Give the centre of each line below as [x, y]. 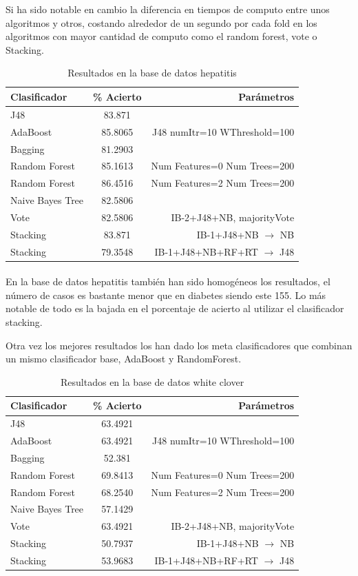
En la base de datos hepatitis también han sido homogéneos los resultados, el [168, 281]
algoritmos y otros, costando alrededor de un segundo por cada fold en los [161, 22]
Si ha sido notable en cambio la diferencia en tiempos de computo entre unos [168, 9]
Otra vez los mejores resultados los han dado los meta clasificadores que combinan [179, 345]
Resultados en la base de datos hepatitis [152, 73]
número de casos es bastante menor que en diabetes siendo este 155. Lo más [166, 295]
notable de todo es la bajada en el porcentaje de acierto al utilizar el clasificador [175, 308]
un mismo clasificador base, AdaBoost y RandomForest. [124, 359]
